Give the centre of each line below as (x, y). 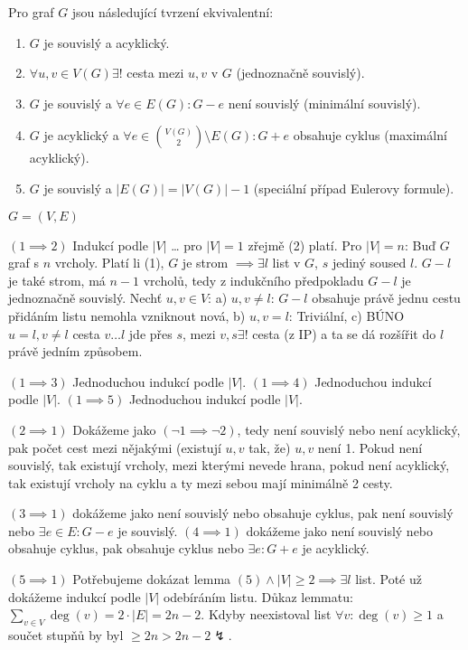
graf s (23, 263)
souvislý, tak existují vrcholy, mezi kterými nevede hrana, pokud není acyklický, (229, 465)
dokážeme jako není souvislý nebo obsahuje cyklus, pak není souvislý (263, 513)
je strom (205, 263)
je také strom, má (57, 280)
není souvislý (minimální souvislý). (324, 103)
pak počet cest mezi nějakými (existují (115, 447)
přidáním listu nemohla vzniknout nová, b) (127, 315)
